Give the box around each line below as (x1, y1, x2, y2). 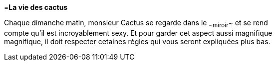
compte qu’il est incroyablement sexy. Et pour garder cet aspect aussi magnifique (4, 28, 273, 37)
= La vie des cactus (4, 3, 68, 11)
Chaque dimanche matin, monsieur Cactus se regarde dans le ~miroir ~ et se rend (4, 18, 268, 29)
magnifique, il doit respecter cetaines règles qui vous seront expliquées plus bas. (4, 37, 271, 46)
